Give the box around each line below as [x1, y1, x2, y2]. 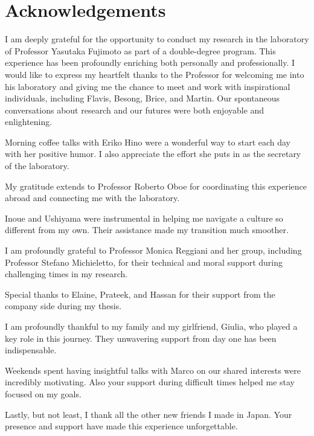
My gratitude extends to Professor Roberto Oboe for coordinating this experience [5, 179, 307, 192]
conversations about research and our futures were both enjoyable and [5, 103, 264, 116]
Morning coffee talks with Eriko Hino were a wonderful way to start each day [5, 135, 291, 148]
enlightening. [5, 115, 53, 128]
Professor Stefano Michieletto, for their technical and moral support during [5, 255, 283, 268]
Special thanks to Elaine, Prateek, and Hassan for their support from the [5, 287, 275, 300]
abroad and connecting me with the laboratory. [5, 191, 180, 204]
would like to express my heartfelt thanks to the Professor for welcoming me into [5, 68, 304, 80]
